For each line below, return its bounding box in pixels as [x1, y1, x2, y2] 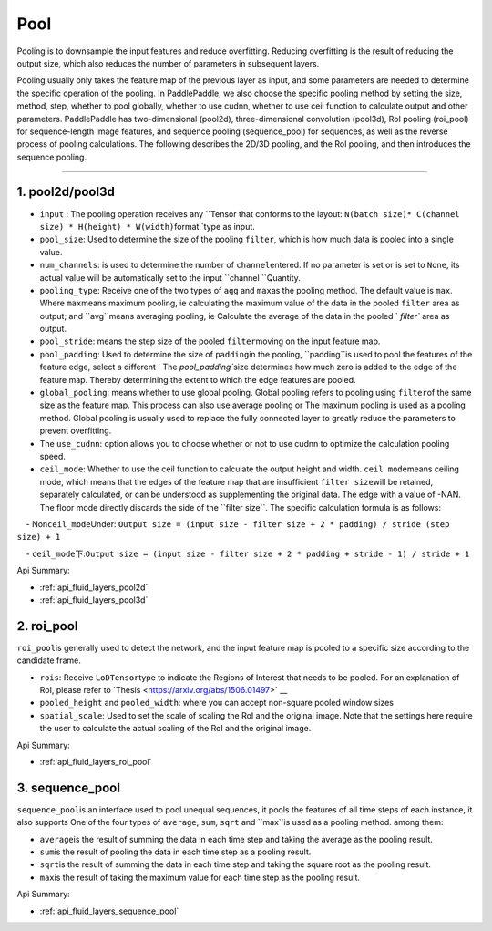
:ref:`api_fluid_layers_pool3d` [39, 594, 149, 605]
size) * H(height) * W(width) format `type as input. [39, 221, 255, 232]
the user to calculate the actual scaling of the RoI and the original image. [39, 723, 312, 734]
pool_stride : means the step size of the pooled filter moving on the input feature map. [39, 336, 381, 347]
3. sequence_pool [16, 780, 120, 795]
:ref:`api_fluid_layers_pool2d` [39, 582, 149, 593]
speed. [39, 451, 66, 461]
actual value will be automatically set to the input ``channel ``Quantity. [39, 272, 301, 283]
